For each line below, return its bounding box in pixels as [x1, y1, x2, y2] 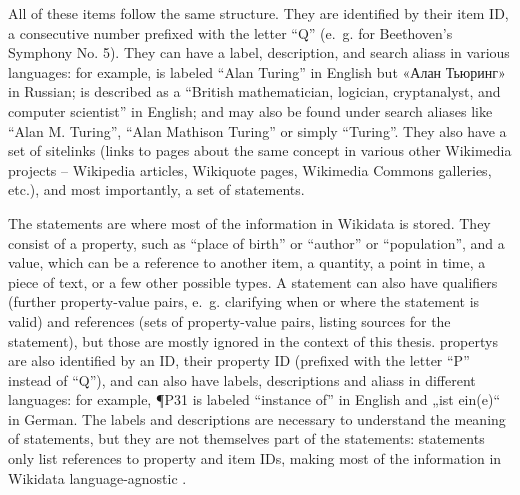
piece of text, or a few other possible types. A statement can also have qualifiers [8, 271, 498, 292]
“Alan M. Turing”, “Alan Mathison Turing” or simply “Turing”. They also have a [8, 120, 507, 141]
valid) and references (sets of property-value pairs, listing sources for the [8, 310, 451, 331]
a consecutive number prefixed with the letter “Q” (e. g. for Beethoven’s [8, 22, 453, 43]
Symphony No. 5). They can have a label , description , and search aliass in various [8, 42, 510, 63]
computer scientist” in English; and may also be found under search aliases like [8, 100, 493, 121]
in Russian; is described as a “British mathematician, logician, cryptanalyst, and [8, 81, 501, 102]
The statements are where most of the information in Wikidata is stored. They [8, 212, 491, 233]
